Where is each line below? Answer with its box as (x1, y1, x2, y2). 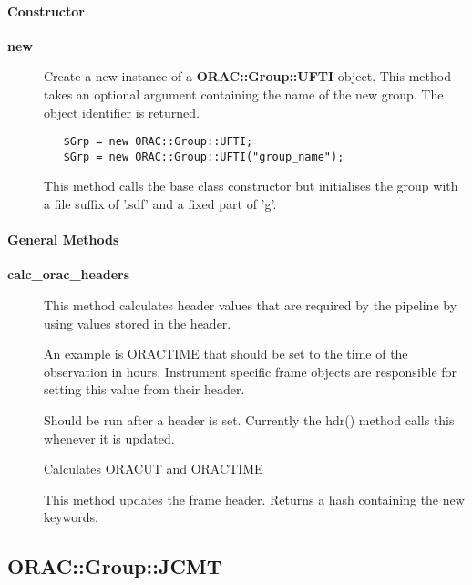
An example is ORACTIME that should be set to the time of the (44, 344, 408, 363)
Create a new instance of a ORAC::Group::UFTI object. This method (44, 67, 451, 86)
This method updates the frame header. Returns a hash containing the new (44, 489, 465, 508)
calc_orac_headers (7, 265, 130, 284)
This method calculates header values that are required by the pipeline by (44, 296, 457, 315)
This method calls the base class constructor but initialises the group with (44, 176, 458, 195)
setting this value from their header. (44, 380, 245, 399)
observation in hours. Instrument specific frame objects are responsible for (44, 361, 457, 381)
